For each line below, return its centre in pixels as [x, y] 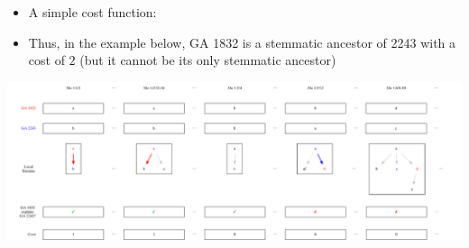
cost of [46, 60]
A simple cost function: [92, 12]
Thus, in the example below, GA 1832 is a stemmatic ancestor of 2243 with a [242, 42]
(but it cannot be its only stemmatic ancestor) [208, 60]
